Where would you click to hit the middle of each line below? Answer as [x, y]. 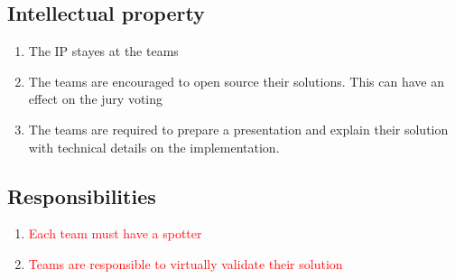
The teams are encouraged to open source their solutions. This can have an [236, 81]
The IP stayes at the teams [103, 51]
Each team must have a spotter [115, 233]
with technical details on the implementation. [154, 147]
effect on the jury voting [96, 99]
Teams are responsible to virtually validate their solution [186, 263]
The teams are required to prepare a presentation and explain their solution [238, 129]
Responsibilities [82, 195]
